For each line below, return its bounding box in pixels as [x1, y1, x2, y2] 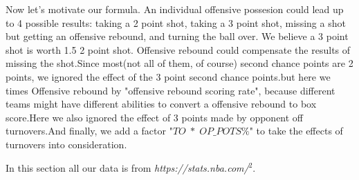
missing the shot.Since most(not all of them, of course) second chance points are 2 [6, 56, 353, 70]
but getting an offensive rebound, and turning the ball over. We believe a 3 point [6, 29, 349, 43]
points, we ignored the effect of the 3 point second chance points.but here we [6, 69, 331, 83]
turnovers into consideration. [6, 137, 127, 151]
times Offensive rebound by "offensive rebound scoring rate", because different [6, 83, 335, 97]
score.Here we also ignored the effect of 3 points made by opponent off [6, 110, 304, 124]
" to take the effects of [249, 123, 343, 138]
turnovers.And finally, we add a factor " [6, 123, 173, 138]
